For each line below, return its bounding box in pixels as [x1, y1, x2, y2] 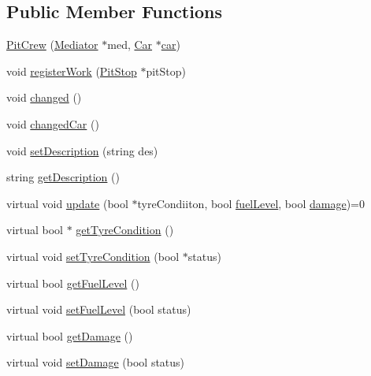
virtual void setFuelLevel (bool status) [6, 301, 191, 318]
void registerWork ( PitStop [6, 62, 137, 79]
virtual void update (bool [6, 195, 128, 211]
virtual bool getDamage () [6, 327, 133, 344]
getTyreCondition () [76, 222, 174, 238]
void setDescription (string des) [6, 142, 158, 158]
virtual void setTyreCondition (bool [6, 248, 180, 264]
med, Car [107, 36, 153, 53]
